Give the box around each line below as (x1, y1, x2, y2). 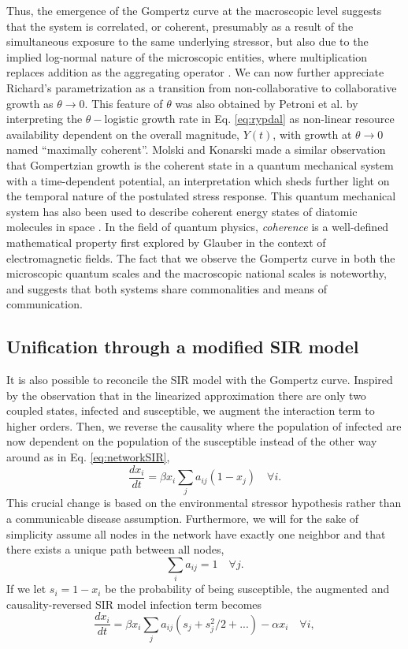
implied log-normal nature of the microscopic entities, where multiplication (6, 48, 368, 65)
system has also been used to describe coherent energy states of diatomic (6, 203, 358, 219)
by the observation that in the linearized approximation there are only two (6, 386, 366, 403)
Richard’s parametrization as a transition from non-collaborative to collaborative (6, 79, 397, 95)
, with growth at (273, 125, 352, 142)
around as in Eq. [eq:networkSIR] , (6, 449, 170, 465)
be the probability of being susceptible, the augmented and (105, 580, 390, 597)
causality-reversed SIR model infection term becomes (6, 595, 262, 612)
